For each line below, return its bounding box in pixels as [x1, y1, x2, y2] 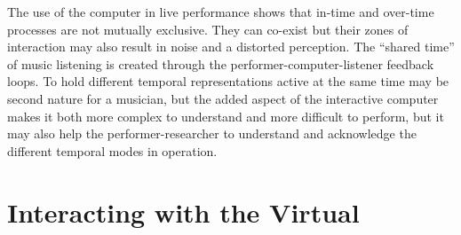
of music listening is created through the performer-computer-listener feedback [7, 54, 434, 73]
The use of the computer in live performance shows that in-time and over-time [7, 3, 434, 20]
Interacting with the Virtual [7, 193, 360, 230]
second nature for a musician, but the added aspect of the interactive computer [7, 89, 439, 107]
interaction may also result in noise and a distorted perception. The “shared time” [7, 37, 455, 56]
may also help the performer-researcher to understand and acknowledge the [7, 124, 417, 143]
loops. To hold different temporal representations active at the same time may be [7, 72, 449, 90]
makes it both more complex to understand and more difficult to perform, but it [7, 106, 444, 125]
